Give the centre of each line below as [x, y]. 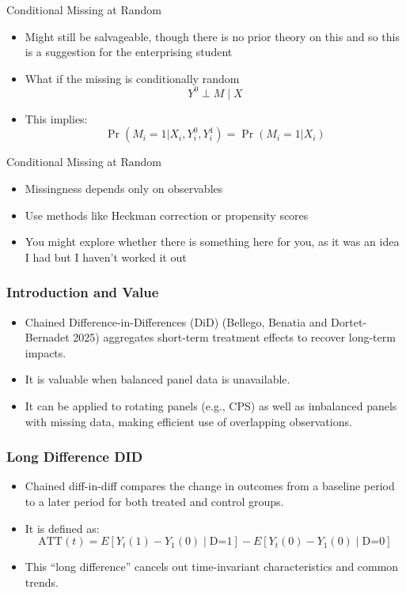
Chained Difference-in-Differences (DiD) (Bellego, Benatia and [176, 321]
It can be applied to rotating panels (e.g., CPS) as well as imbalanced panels [211, 406]
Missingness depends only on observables [124, 189]
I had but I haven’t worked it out [106, 257]
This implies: [56, 118]
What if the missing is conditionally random [132, 78]
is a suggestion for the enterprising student [129, 52]
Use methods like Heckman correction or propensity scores [167, 215]
